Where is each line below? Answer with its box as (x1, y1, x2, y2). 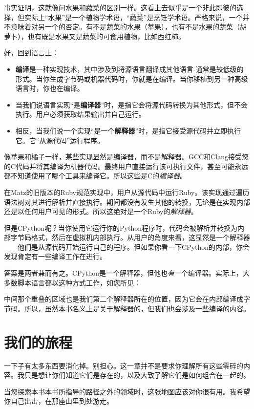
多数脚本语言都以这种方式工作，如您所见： (4, 277, 141, 287)
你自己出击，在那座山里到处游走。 (4, 396, 113, 406)
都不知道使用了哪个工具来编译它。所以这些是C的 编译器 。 (4, 171, 187, 181)
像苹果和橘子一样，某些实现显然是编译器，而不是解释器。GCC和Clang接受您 (4, 151, 249, 162)
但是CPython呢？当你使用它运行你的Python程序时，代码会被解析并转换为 (4, 222, 237, 233)
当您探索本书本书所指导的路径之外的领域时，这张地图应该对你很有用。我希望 (4, 386, 250, 396)
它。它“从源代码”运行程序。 (15, 135, 105, 145)
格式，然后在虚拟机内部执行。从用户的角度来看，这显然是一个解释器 (31, 232, 250, 242)
